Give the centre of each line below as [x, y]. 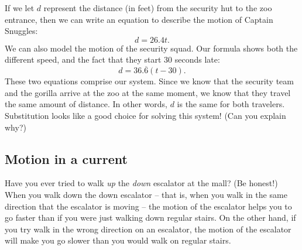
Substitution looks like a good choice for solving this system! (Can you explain [145, 115]
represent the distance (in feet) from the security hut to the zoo [158, 8]
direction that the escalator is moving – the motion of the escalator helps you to [148, 206]
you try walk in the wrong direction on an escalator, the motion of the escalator [148, 229]
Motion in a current [66, 158]
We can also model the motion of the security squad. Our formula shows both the [151, 48]
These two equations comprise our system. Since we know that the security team [149, 81]
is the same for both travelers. [231, 104]
